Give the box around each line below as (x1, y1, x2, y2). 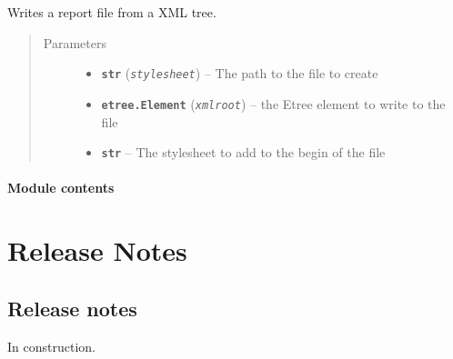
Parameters (43, 33, 106, 52)
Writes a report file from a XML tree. (7, 3, 216, 21)
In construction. (7, 336, 96, 355)
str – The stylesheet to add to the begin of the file (101, 143, 386, 162)
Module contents (7, 178, 115, 197)
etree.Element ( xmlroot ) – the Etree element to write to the (101, 94, 446, 113)
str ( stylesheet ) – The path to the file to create (101, 64, 378, 83)
